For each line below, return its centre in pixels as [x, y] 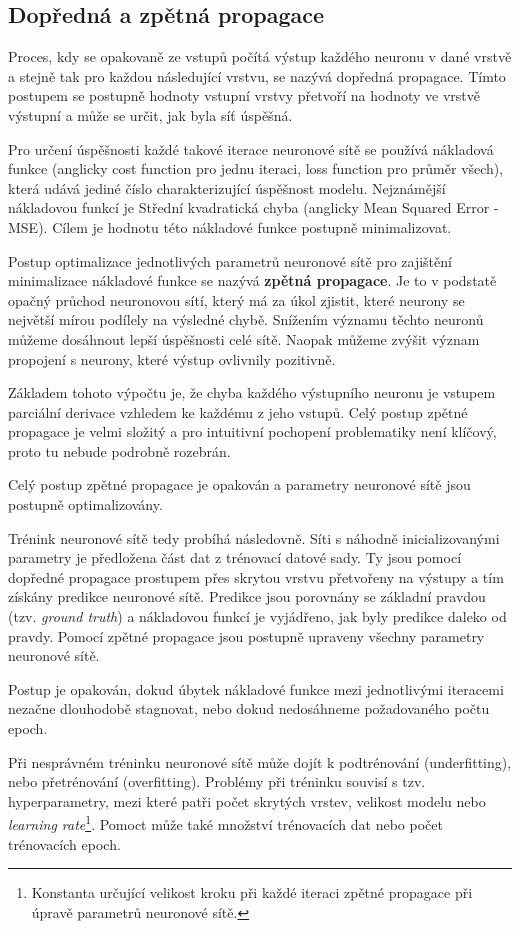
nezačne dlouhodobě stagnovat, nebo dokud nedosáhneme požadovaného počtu [249, 708]
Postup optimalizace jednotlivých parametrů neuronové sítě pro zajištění [230, 260]
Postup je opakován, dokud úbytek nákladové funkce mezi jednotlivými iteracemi [256, 688]
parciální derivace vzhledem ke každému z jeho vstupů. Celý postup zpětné [238, 411]
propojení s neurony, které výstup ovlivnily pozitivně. [172, 358]
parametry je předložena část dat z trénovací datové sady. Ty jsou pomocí [235, 557]
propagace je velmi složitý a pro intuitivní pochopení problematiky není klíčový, [252, 431]
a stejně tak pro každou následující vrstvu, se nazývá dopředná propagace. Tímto [257, 75]
